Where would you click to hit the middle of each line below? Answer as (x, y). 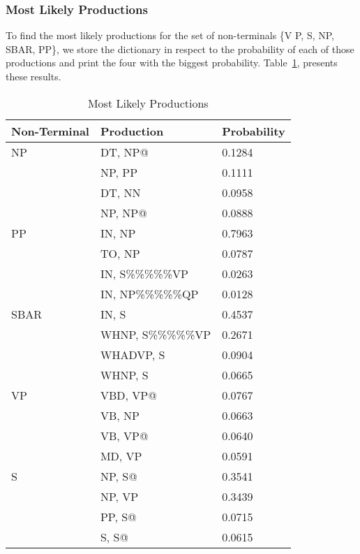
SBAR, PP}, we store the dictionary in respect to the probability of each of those (180, 49)
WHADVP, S (133, 354)
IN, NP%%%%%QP (149, 293)
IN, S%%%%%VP (144, 273)
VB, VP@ (124, 435)
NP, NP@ (123, 212)
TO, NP (120, 253)
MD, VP (121, 455)
